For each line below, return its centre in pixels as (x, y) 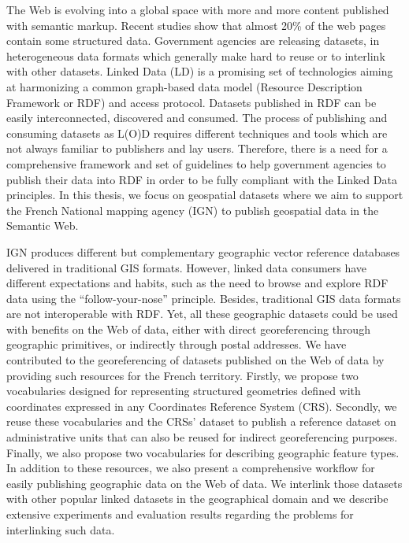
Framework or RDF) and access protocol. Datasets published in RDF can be (191, 102)
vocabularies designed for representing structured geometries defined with (184, 391)
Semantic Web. (43, 225)
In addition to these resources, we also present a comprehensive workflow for (191, 468)
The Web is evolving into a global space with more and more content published (198, 9)
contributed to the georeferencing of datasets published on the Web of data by (195, 360)
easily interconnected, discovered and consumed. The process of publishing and (197, 118)
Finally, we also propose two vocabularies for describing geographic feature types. (203, 452)
